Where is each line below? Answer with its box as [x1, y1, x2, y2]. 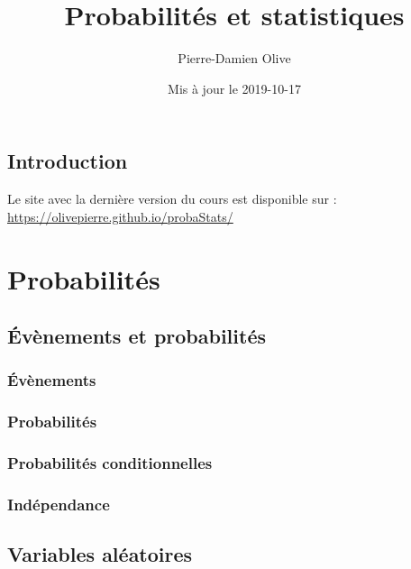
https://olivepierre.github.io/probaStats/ [7, 206, 233, 225]
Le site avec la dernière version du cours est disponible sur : [7, 189, 337, 208]
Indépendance [7, 492, 110, 515]
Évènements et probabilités [7, 322, 267, 350]
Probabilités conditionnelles [7, 452, 213, 474]
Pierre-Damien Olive [178, 49, 291, 68]
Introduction [7, 147, 128, 175]
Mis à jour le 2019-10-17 [168, 78, 301, 97]
